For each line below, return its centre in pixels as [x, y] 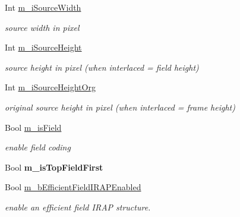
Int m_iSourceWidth [43, 7]
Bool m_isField [33, 127]
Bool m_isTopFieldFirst [54, 167]
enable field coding [38, 147]
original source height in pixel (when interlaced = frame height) [120, 107]
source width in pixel [42, 27]
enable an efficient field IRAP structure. [78, 207]
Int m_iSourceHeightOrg [50, 87]
